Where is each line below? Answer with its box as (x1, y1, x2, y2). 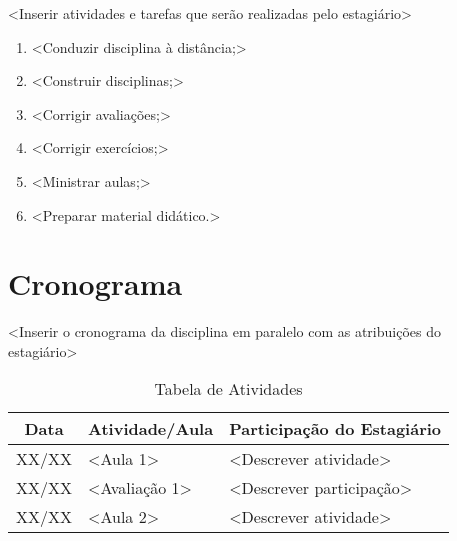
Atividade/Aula (88, 417, 214, 441)
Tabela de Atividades (154, 377, 303, 401)
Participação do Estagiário (229, 417, 442, 441)
